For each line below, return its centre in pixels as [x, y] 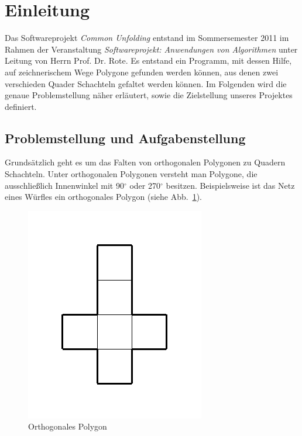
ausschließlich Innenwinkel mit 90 [64, 185]
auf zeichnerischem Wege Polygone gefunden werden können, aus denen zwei [142, 72]
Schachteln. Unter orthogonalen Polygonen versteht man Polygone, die [131, 174]
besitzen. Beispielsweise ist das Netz [230, 185]
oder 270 [145, 185]
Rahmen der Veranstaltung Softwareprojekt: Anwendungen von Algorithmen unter [151, 49]
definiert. [21, 106]
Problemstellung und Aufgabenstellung [125, 138]
